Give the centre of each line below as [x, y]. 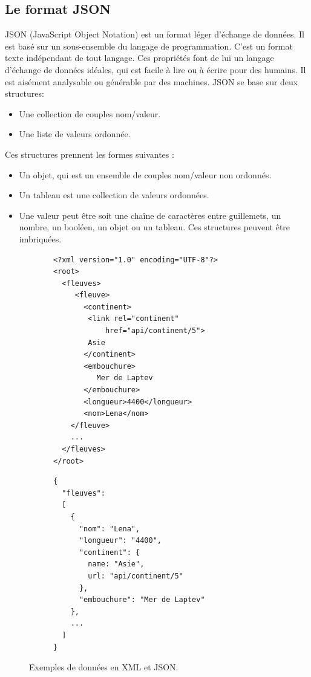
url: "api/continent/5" [136, 576]
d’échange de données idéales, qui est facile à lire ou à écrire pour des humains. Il [155, 69]
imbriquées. [40, 238]
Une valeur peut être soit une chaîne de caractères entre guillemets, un [150, 215]
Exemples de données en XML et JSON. [104, 667]
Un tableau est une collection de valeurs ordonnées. [114, 195]
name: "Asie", [116, 564]
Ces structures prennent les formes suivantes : [90, 154]
